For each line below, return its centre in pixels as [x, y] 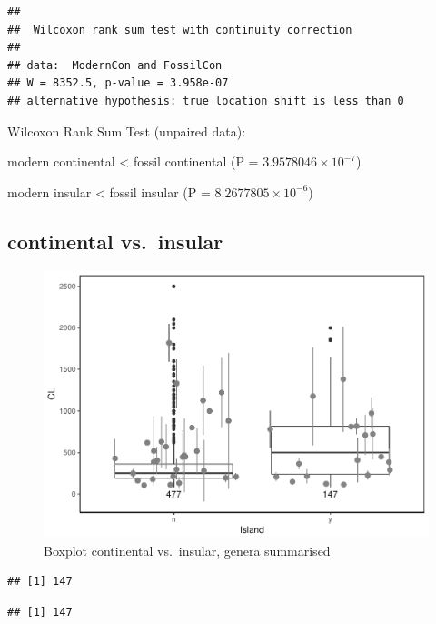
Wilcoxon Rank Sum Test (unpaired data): [127, 131]
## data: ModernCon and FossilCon [115, 65]
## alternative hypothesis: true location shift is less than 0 [206, 101]
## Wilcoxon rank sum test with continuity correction [180, 30]
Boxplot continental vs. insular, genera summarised [187, 550]
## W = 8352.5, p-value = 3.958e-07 [118, 83]
